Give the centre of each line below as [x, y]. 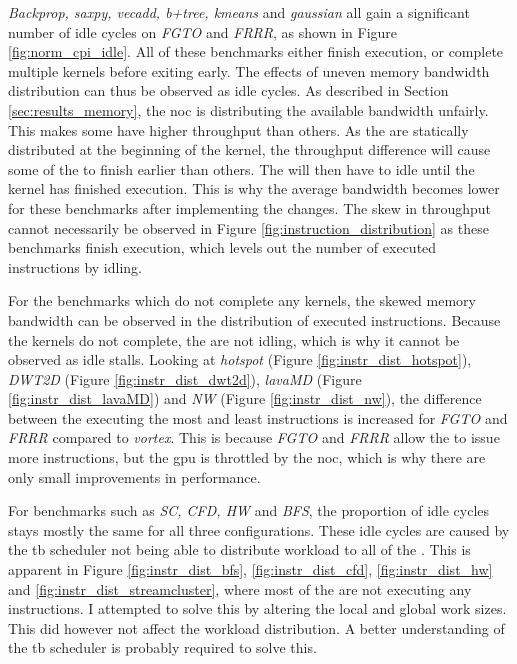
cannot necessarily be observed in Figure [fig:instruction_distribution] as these [248, 227]
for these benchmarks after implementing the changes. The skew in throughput [250, 207]
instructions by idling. [75, 266]
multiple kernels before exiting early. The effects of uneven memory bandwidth [249, 70]
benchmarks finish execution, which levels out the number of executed [222, 247]
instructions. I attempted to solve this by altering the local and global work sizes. [257, 608]
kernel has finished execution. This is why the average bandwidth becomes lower [254, 188]
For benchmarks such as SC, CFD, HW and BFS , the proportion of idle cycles [249, 510]
